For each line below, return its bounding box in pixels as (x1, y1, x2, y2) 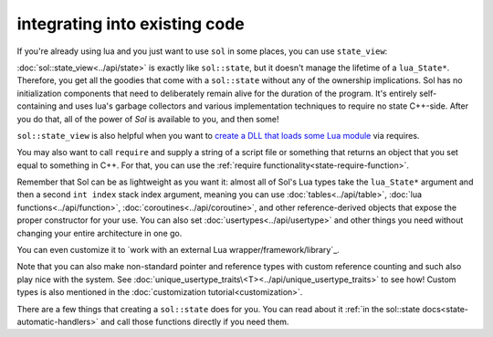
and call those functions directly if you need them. (100, 316, 289, 327)
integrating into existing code (16, 14, 246, 34)
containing (16, 100, 58, 111)
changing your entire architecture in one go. (16, 227, 183, 238)
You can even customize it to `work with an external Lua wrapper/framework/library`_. (16, 245, 340, 256)
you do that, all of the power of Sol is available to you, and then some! (16, 113, 279, 124)
